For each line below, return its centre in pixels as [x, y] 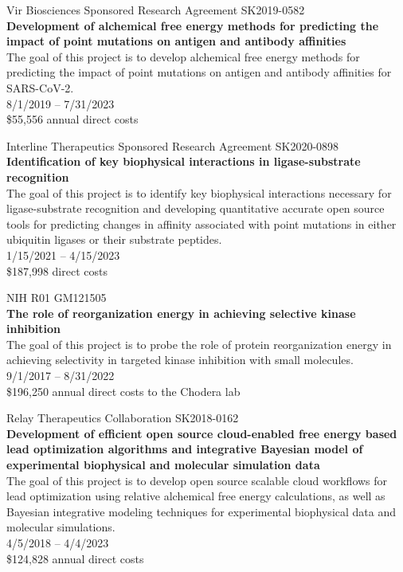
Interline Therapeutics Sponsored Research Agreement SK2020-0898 [173, 145]
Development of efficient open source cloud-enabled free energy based [202, 433]
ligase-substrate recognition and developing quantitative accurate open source [196, 208]
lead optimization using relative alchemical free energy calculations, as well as [196, 496]
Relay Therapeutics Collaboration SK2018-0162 [123, 418]
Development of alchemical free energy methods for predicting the [193, 25]
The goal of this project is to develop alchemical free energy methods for [183, 56]
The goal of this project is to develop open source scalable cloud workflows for [197, 480]
